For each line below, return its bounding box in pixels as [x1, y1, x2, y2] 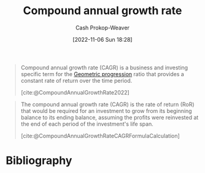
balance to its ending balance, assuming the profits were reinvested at [20, 113, 199, 121]
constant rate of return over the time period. [20, 77, 133, 84]
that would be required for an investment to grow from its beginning [20, 107, 192, 114]
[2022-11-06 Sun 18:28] [72, 36, 133, 43]
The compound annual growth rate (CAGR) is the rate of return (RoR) [20, 101, 195, 108]
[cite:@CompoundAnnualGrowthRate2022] [20, 88, 130, 96]
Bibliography [6, 154, 72, 167]
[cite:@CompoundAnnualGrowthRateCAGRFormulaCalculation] [20, 132, 180, 139]
